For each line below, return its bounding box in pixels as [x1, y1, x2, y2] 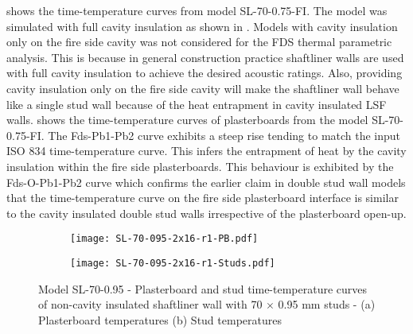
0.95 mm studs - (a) [278, 296, 376, 313]
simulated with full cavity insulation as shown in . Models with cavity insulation [6, 17, 398, 34]
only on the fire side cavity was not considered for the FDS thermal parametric [6, 33, 392, 50]
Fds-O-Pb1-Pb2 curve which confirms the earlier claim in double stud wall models [6, 173, 406, 190]
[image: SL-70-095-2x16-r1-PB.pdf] [70, 233, 259, 245]
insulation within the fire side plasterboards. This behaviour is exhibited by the [6, 157, 394, 174]
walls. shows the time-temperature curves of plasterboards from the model [6, 111, 368, 128]
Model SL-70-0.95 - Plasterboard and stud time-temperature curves [38, 280, 368, 297]
